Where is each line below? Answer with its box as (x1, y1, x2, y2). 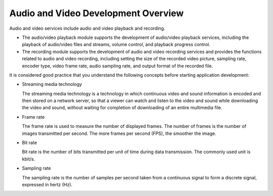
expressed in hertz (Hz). (22, 181, 73, 187)
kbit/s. (22, 156, 35, 162)
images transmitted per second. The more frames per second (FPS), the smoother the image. (22, 130, 217, 136)
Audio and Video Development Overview (9, 8, 184, 19)
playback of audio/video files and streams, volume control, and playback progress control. (22, 41, 211, 47)
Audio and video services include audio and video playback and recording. (9, 25, 165, 31)
